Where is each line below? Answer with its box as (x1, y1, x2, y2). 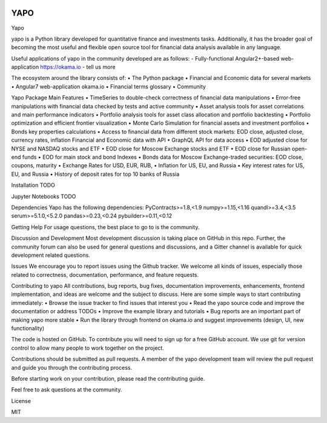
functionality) (11, 325, 45, 332)
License (11, 397, 31, 404)
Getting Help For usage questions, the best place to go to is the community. (11, 223, 200, 230)
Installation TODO (11, 182, 56, 189)
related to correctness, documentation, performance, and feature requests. (11, 271, 199, 278)
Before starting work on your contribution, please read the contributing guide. (11, 375, 205, 382)
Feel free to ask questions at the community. (11, 386, 122, 393)
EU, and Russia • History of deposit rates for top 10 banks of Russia (11, 170, 180, 178)
